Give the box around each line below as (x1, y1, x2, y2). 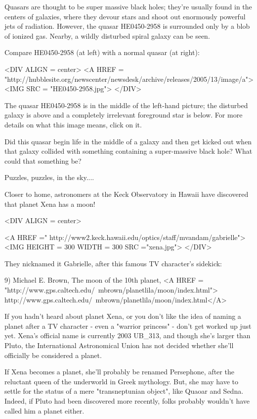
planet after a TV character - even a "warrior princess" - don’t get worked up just (4, 320, 252, 331)
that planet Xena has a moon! (4, 198, 95, 209)
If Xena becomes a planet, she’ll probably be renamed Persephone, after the (4, 366, 234, 377)
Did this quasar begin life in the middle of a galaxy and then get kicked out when (4, 136, 252, 146)
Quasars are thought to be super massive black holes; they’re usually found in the (4, 1, 252, 11)
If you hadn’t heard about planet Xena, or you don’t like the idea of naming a (4, 311, 241, 321)
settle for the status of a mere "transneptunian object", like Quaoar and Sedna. (4, 386, 244, 396)
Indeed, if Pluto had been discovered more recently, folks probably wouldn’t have (4, 396, 250, 406)
